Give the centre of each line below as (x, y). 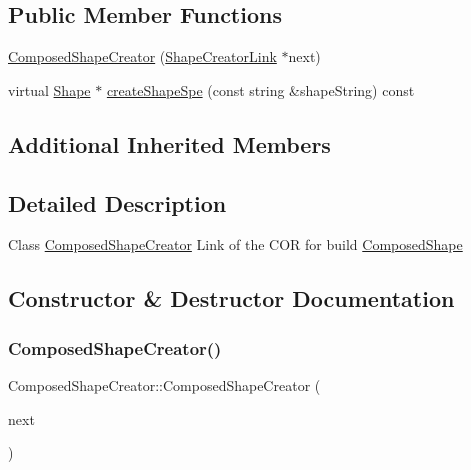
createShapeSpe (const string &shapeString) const (260, 89)
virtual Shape (49, 89)
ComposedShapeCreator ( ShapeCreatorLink (142, 56)
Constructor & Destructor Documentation (231, 298)
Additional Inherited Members (169, 143)
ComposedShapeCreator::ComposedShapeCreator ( (164, 384)
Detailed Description (117, 202)
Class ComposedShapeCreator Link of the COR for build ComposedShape (235, 244)
